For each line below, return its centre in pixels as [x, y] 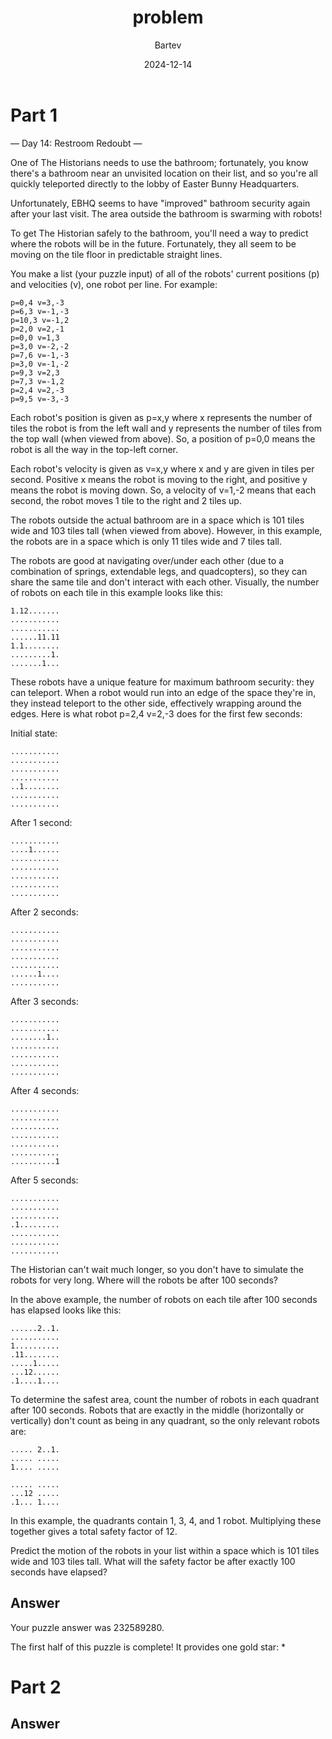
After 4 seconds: [45, 1090]
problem [168, 17]
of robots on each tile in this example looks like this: [117, 592]
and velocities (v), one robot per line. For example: [114, 284]
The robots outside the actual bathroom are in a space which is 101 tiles [157, 520]
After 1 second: [41, 822]
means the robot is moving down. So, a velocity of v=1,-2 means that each [163, 490]
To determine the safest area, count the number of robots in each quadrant [165, 1399]
